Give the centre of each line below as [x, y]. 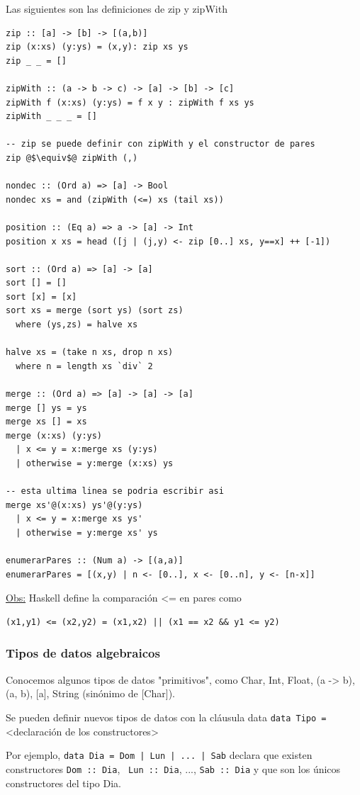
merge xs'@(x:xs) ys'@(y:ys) [74, 505]
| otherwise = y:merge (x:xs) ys [95, 463]
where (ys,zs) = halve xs [77, 325]
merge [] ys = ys [46, 408]
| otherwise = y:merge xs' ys [87, 532]
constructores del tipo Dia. [63, 783]
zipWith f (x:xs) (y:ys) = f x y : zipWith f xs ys [130, 102]
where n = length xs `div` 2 [84, 366]
